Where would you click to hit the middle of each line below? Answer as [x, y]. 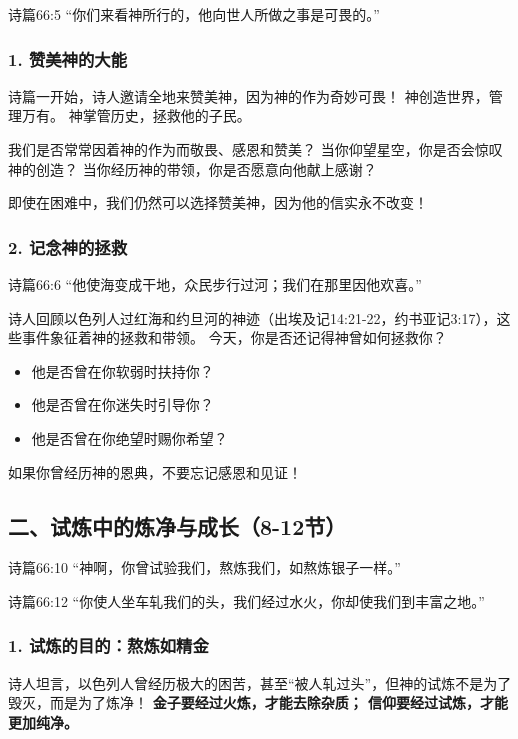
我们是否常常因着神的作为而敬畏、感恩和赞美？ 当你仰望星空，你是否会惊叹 [255, 149]
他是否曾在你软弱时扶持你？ [122, 370]
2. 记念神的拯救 [68, 246]
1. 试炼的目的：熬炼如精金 [108, 645]
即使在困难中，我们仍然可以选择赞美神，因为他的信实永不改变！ [218, 202]
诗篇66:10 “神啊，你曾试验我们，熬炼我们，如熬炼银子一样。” [204, 567]
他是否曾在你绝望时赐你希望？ [129, 437]
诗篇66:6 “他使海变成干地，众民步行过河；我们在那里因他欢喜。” [215, 284]
